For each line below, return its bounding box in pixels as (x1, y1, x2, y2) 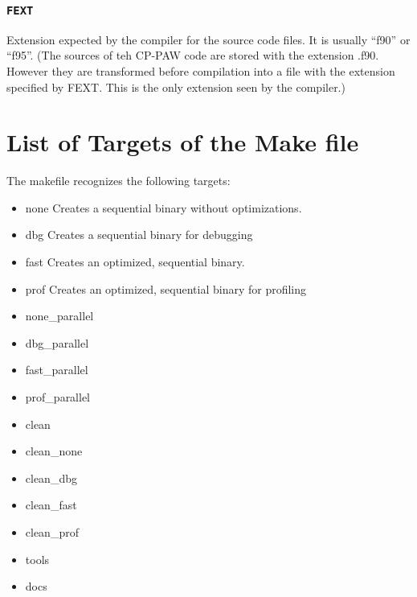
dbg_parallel (25, 334, 89, 351)
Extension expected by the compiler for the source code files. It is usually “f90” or (6, 31, 411, 47)
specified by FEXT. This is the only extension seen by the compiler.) (6, 78, 345, 95)
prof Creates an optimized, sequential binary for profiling (25, 280, 307, 297)
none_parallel (25, 307, 94, 324)
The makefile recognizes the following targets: (6, 172, 231, 189)
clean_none (25, 443, 83, 459)
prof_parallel (25, 389, 91, 406)
